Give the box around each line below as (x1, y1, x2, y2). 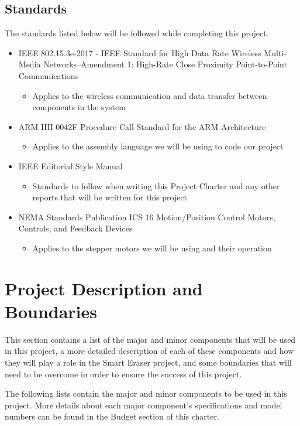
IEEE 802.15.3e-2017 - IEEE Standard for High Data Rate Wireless (18, 46, 261, 59)
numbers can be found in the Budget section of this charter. (5, 410, 219, 422)
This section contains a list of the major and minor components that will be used (5, 333, 296, 345)
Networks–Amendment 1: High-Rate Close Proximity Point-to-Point (43, 58, 287, 70)
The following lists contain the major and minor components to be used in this (5, 387, 287, 400)
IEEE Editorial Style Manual (18, 159, 123, 172)
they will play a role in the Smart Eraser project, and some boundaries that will (5, 356, 292, 369)
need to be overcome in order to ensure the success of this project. (5, 367, 242, 380)
